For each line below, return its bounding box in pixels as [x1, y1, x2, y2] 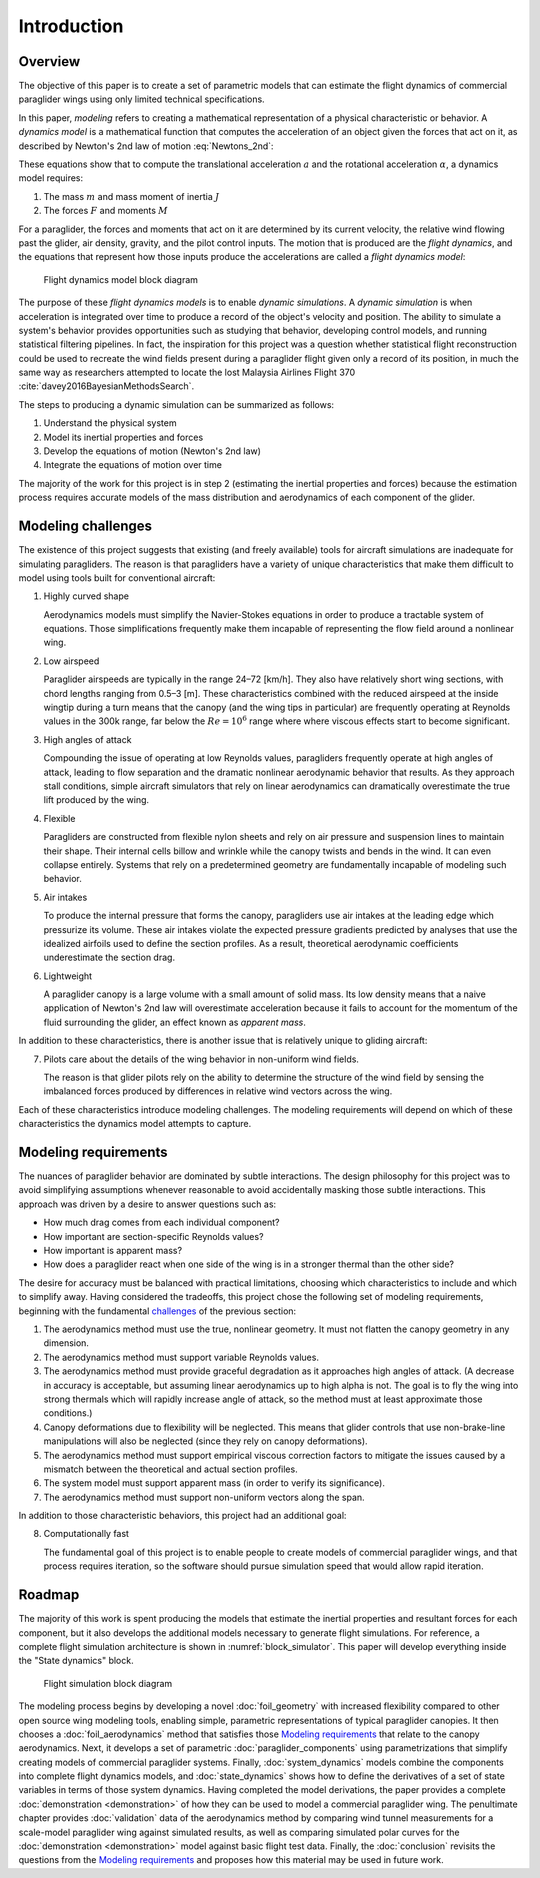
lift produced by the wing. [43, 794, 150, 806]
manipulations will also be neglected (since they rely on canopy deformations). [43, 1435, 369, 1447]
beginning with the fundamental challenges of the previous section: [18, 1305, 297, 1317]
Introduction [18, 15, 124, 37]
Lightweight [43, 970, 93, 982]
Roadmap [18, 1586, 80, 1604]
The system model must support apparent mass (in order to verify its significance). [43, 1477, 385, 1489]
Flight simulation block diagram [43, 1677, 173, 1689]
